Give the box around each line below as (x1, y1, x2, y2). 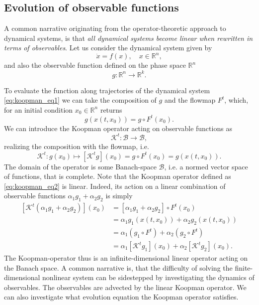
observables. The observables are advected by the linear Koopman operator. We (4, 282, 247, 292)
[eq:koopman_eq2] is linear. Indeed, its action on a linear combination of (4, 180, 226, 191)
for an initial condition (4, 104, 73, 115)
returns (100, 104, 122, 115)
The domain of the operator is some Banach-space (4, 161, 157, 171)
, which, (224, 95, 249, 105)
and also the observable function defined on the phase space (4, 60, 186, 70)
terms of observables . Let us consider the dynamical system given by (4, 42, 212, 53)
